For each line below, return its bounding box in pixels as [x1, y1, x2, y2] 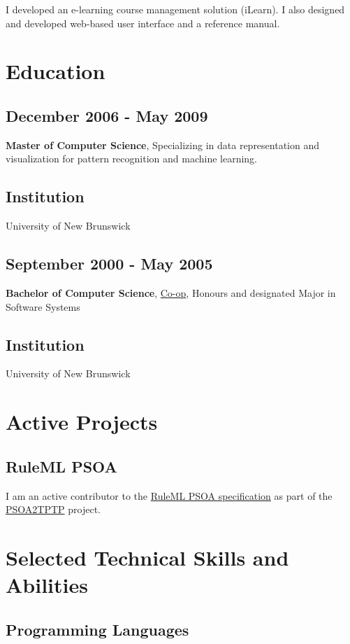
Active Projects [6, 407, 158, 436]
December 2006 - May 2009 [6, 104, 208, 126]
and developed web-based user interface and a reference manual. [6, 15, 280, 30]
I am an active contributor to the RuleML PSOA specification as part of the [6, 488, 333, 503]
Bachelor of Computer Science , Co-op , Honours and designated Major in [6, 285, 336, 300]
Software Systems [6, 299, 80, 314]
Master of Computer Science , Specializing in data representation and [6, 137, 320, 152]
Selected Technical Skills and [6, 542, 289, 571]
